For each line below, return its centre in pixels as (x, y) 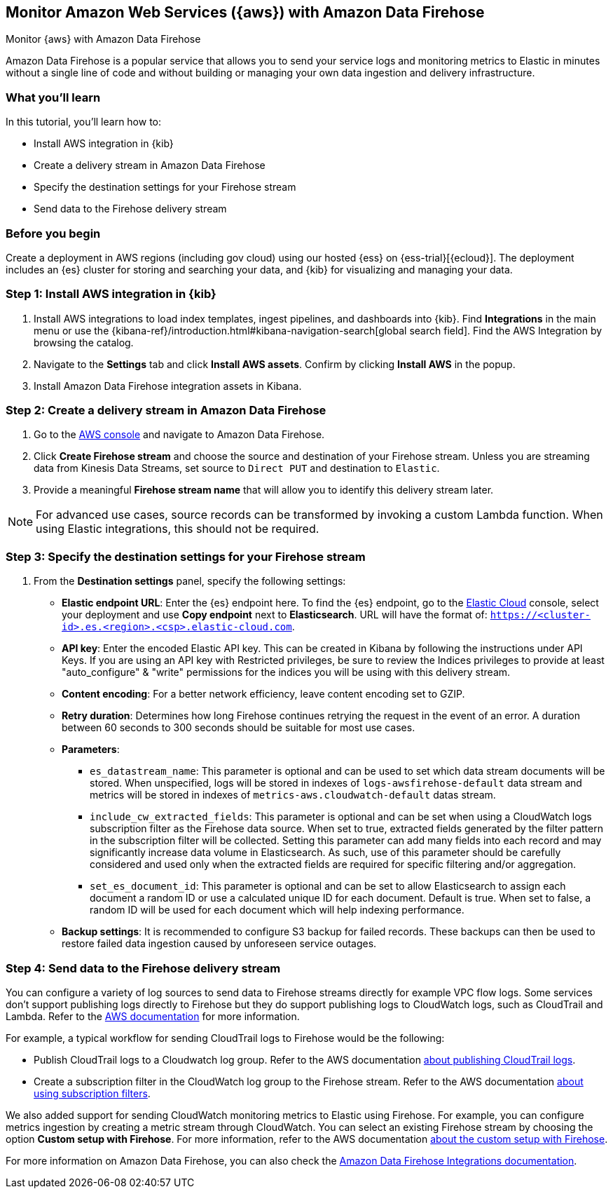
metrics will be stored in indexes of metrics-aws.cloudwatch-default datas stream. (293, 795)
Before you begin (53, 233)
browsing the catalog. (84, 342)
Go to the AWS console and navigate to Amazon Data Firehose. (179, 435)
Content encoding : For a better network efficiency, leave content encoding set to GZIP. (263, 694)
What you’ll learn (53, 97)
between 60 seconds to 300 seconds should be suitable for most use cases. (239, 728)
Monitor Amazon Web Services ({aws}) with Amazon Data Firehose (245, 12)
